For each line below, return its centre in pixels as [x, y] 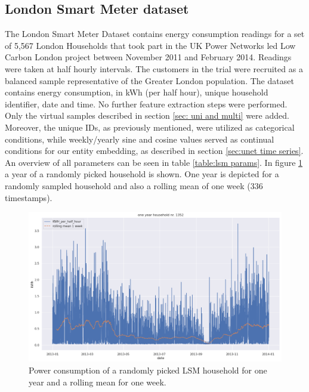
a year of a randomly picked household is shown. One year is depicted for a [142, 174]
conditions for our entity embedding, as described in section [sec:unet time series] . [154, 151]
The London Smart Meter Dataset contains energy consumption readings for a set [155, 34]
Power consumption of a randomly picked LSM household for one [148, 370]
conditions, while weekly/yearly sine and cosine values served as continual [140, 139]
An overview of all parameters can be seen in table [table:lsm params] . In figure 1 [154, 162]
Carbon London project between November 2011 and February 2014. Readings [148, 57]
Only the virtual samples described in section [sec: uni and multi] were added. [147, 115]
